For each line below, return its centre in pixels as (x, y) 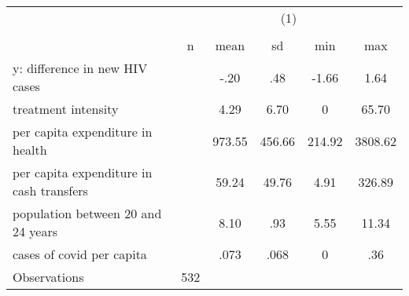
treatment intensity (66, 109)
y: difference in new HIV (80, 68)
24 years (35, 231)
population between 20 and (87, 213)
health (30, 150)
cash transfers (50, 190)
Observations (48, 277)
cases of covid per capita (80, 254)
